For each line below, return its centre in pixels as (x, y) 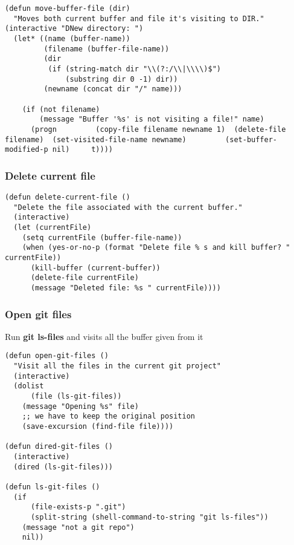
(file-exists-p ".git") (78, 507)
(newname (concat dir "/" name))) (113, 89)
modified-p (27, 150)
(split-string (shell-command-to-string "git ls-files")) (149, 517)
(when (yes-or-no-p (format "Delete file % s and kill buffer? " (156, 248)
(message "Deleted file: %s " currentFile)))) (126, 288)
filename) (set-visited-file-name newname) (96, 139)
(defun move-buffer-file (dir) (68, 8)
